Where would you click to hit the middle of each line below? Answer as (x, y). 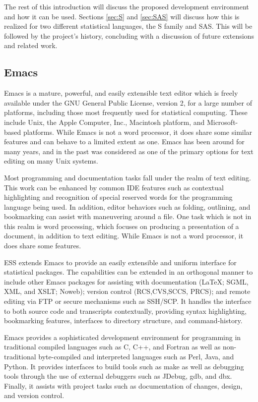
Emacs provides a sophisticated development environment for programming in (123, 337)
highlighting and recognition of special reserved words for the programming (118, 197)
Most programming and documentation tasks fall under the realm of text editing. (128, 177)
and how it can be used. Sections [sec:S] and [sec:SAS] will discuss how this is (122, 16)
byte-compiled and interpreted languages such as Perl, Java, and (136, 357)
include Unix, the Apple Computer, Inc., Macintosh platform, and (104, 122)
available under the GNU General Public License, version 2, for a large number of (128, 102)
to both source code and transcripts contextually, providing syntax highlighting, (125, 311)
